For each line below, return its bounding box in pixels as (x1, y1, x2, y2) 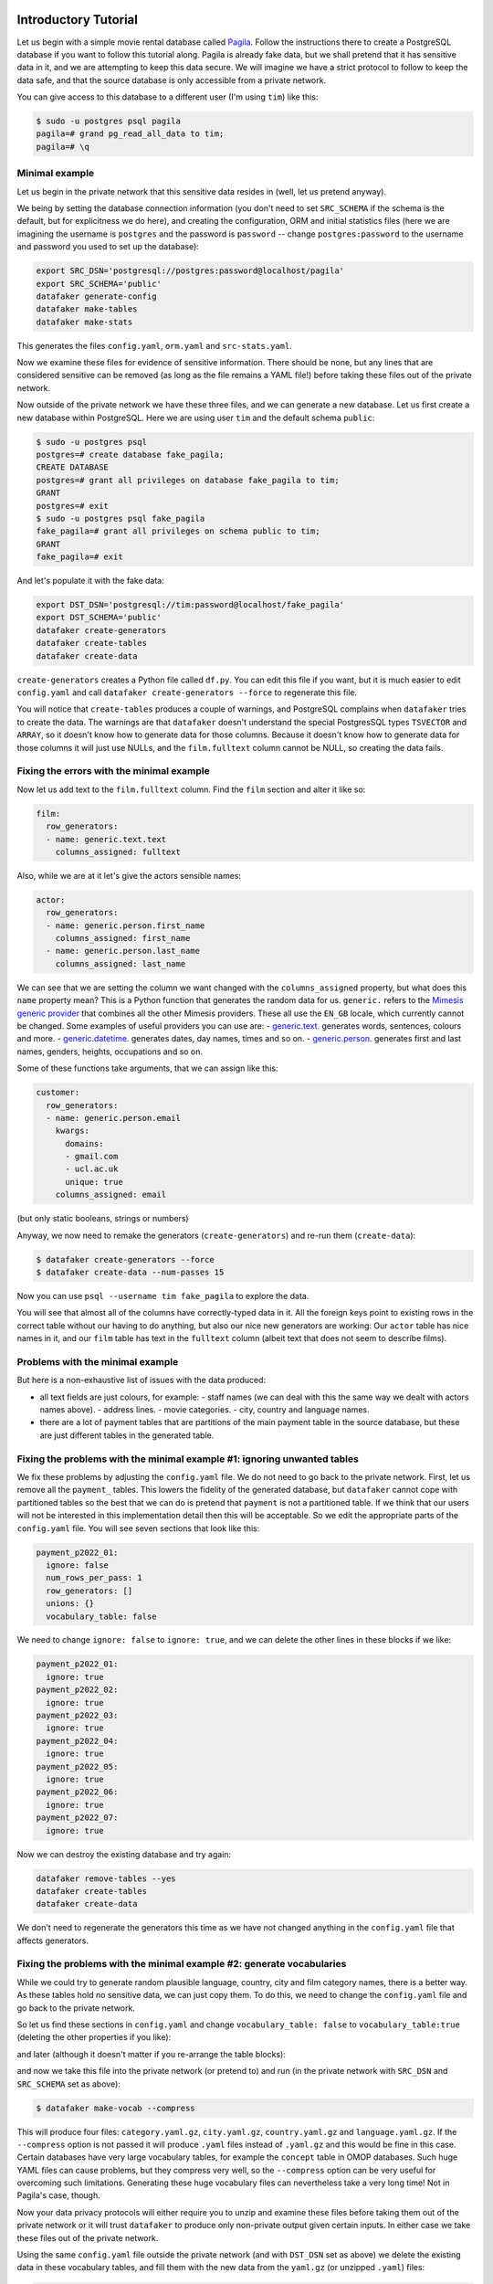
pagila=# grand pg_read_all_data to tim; (36, 129, 225, 139)
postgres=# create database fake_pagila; (36, 449, 225, 460)
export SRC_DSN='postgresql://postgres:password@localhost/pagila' (36, 266, 345, 276)
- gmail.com (65, 1151, 119, 1162)
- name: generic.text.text (46, 834, 167, 844)
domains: (65, 1138, 104, 1148)
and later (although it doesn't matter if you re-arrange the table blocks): (16, 2048, 287, 2059)
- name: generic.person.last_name (46, 946, 201, 957)
